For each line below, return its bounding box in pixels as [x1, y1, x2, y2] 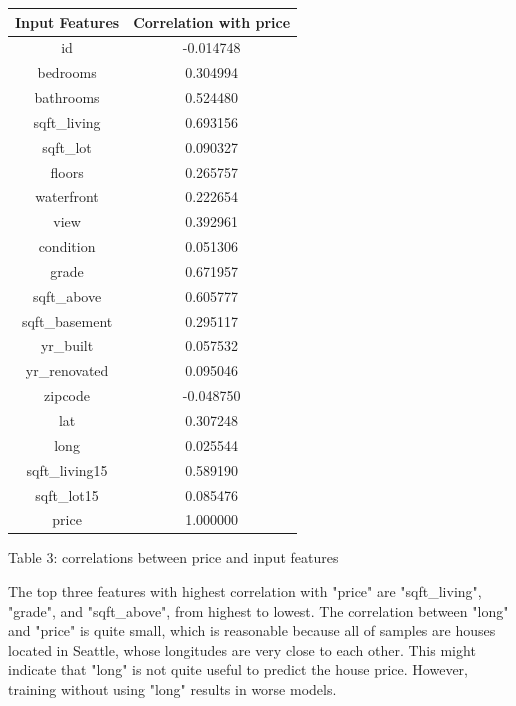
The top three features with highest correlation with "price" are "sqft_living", [8, 581, 482, 602]
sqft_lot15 [35, 484, 99, 505]
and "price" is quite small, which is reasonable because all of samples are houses [8, 620, 496, 641]
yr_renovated [25, 360, 109, 381]
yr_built [40, 335, 94, 356]
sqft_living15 [26, 459, 108, 480]
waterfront [35, 186, 99, 207]
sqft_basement [21, 310, 113, 331]
